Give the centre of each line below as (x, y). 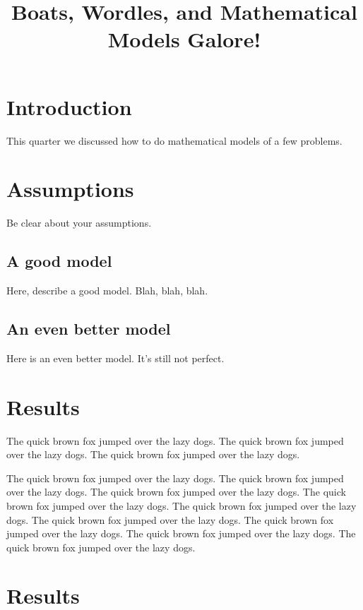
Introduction (69, 106)
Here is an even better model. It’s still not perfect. (115, 358)
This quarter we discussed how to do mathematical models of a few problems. (174, 140)
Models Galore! (184, 39)
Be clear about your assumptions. (79, 223)
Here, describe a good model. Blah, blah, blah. (107, 291)
